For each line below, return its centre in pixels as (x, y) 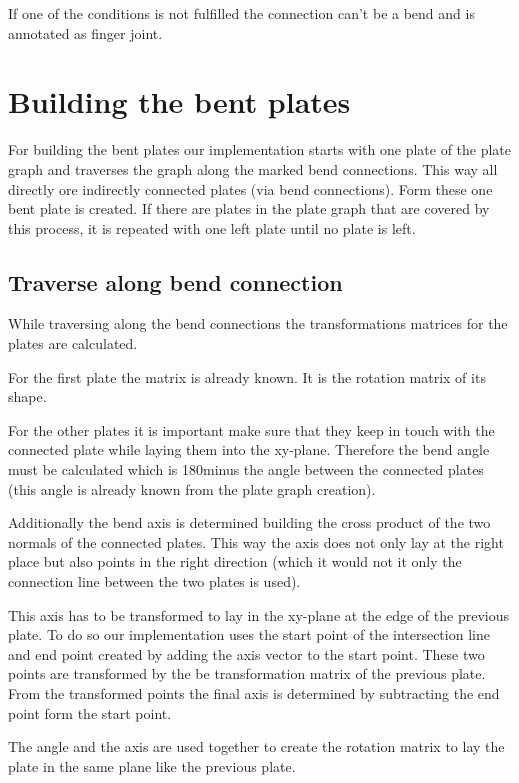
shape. (27, 396)
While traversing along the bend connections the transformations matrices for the (258, 323)
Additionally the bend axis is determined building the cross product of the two (249, 522)
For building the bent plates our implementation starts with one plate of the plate (260, 149)
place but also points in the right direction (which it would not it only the (235, 561)
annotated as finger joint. (85, 32)
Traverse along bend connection (175, 281)
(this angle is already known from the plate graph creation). (192, 488)
